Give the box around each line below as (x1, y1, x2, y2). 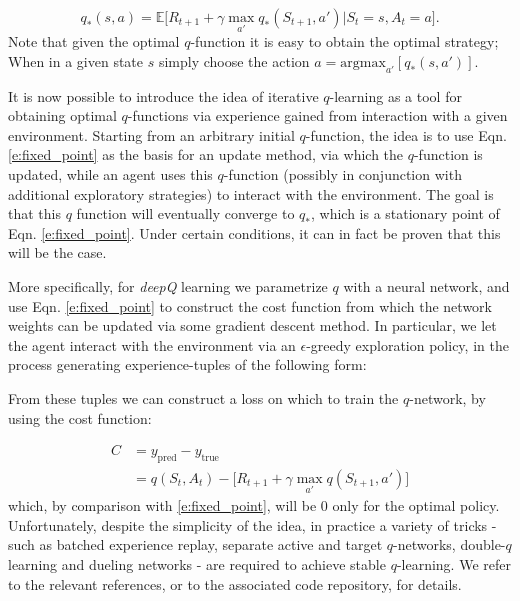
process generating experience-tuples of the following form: (8, 354, 367, 375)
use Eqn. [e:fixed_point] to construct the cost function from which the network (8, 295, 492, 316)
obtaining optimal (8, 105, 117, 126)
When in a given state (8, 50, 144, 71)
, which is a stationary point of (310, 203, 500, 224)
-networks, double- (393, 534, 506, 555)
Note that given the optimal (8, 31, 180, 52)
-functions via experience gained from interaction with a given (127, 105, 508, 126)
